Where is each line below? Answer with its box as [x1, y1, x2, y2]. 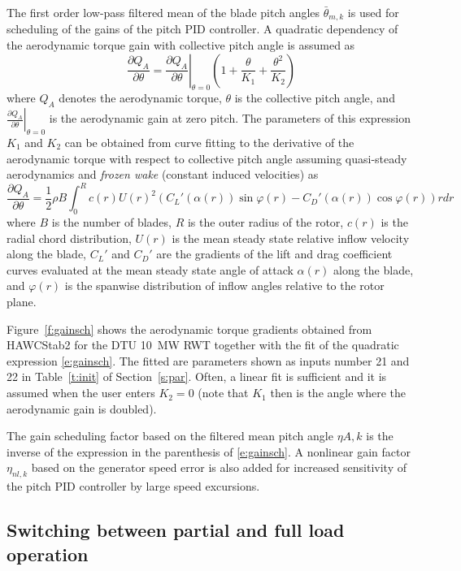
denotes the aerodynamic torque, [59, 89, 222, 106]
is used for [347, 4, 399, 20]
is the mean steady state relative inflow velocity [172, 229, 410, 246]
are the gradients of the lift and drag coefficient [156, 245, 393, 262]
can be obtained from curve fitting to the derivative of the [64, 134, 354, 151]
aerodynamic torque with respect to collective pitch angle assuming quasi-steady [7, 149, 407, 167]
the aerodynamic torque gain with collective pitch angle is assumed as [7, 37, 355, 54]
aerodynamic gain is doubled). [7, 400, 157, 417]
